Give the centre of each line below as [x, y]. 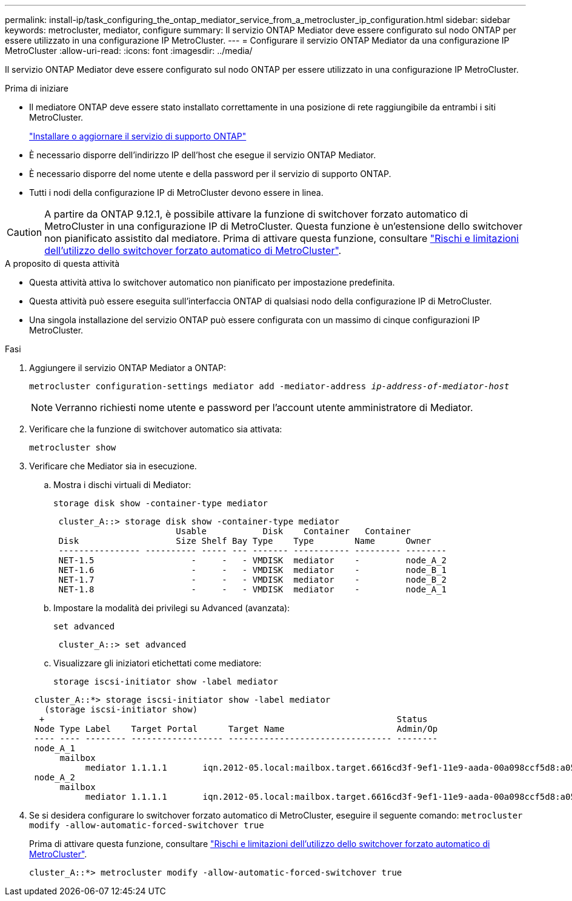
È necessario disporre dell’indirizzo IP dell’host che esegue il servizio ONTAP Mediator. [203, 155]
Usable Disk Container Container [294, 531]
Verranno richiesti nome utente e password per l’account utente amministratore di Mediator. [264, 407]
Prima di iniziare [37, 88]
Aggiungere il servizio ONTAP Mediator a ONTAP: [128, 368]
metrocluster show [73, 447]
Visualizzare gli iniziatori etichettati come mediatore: [158, 663]
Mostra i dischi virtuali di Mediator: [122, 485]
